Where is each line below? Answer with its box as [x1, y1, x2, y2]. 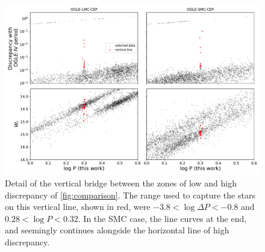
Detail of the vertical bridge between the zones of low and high [5, 176, 237, 189]
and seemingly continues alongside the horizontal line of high [5, 224, 229, 236]
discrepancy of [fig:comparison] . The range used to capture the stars [5, 188, 255, 201]
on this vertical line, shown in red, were [5, 200, 151, 213]
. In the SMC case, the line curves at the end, [78, 212, 247, 224]
